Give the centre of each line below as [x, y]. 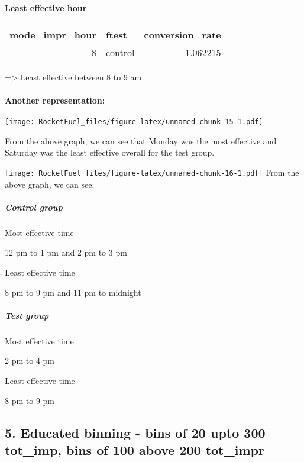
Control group [34, 207]
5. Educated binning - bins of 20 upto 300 [135, 432]
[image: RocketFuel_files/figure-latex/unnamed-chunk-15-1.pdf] [134, 122]
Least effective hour [46, 7]
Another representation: [55, 100]
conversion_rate [182, 34]
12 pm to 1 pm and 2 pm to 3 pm [66, 252]
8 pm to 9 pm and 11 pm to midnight [73, 292]
